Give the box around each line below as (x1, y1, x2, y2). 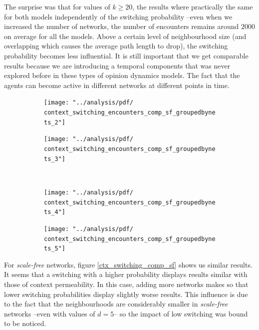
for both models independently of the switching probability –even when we (4, 11, 233, 21)
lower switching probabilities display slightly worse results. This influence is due (4, 288, 248, 299)
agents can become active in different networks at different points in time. (4, 79, 230, 90)
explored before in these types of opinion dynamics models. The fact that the (4, 70, 240, 80)
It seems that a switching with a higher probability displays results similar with (4, 269, 248, 279)
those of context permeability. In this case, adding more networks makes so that (4, 279, 249, 289)
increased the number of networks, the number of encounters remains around (4, 21, 239, 31)
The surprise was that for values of (4, 1, 110, 11)
